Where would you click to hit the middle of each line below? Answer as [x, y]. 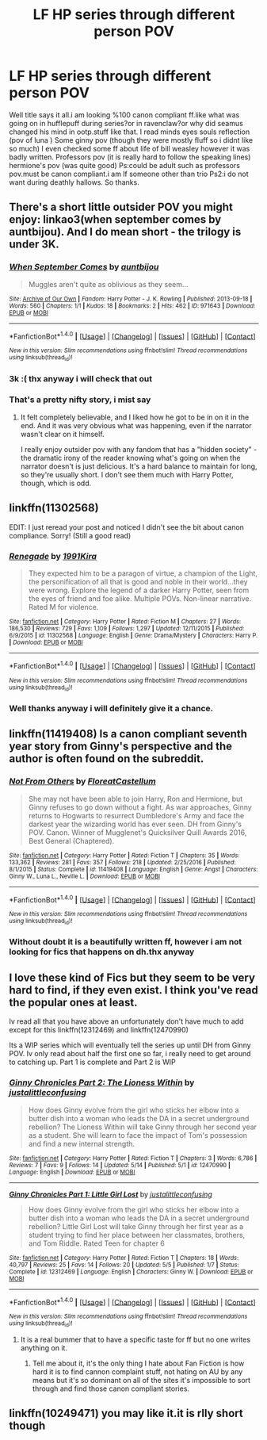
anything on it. [44, 1348]
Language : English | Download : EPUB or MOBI [72, 1172]
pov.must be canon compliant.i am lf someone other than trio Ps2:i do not [129, 174]
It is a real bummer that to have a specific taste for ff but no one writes [135, 1339]
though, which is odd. [56, 483]
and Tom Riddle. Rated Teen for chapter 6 [97, 1243]
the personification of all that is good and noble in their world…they [138, 581]
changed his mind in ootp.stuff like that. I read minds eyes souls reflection [130, 132]
